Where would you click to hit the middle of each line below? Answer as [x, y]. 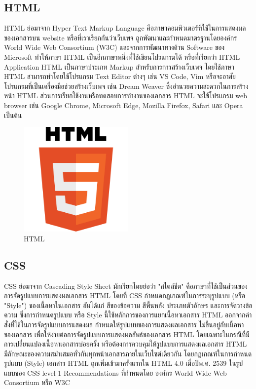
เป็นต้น [13, 115]
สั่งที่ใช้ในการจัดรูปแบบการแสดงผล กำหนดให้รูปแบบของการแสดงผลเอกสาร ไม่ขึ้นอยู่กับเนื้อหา [124, 324]
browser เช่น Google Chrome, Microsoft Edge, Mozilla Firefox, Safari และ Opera [124, 105]
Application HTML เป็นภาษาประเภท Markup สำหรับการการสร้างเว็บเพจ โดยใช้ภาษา [119, 66]
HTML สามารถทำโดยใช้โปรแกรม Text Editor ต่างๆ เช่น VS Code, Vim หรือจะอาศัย [120, 76]
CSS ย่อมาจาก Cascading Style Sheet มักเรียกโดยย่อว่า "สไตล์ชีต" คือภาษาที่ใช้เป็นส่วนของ [126, 286]
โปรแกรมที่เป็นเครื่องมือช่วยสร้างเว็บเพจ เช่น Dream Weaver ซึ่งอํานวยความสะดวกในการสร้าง [126, 86]
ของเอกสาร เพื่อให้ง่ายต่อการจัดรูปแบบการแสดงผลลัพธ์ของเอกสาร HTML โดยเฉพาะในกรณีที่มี [127, 334]
